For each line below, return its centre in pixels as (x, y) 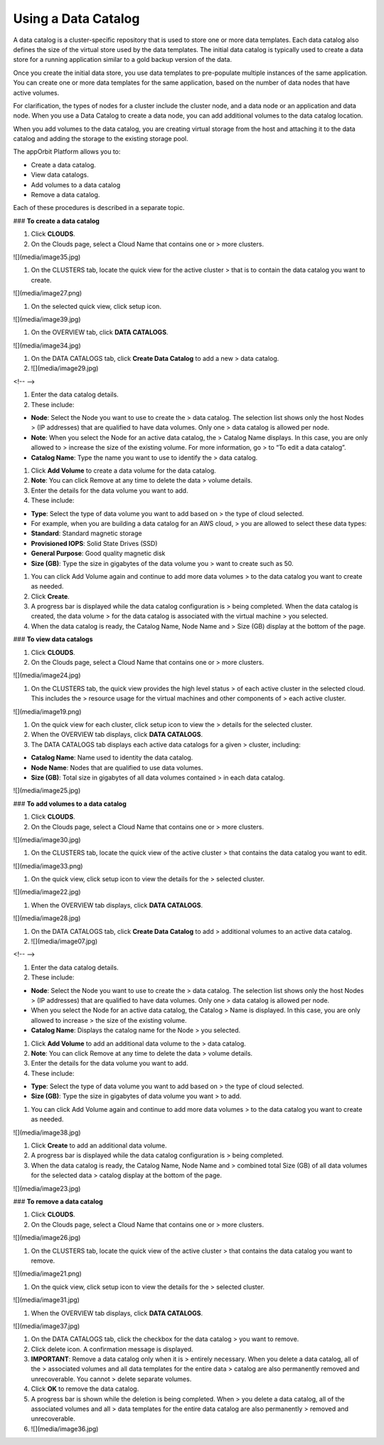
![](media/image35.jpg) (47, 257)
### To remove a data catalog (58, 1202)
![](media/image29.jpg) (65, 368)
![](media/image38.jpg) (47, 1133)
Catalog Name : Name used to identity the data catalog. (112, 757)
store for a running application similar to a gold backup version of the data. (123, 60)
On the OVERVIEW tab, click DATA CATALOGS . (100, 332)
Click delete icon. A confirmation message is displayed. (112, 1349)
